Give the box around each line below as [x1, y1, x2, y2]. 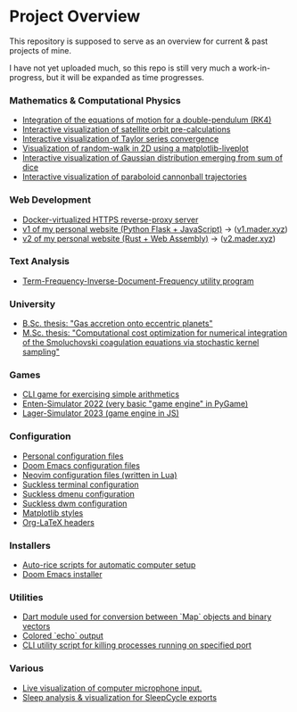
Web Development [9, 194, 92, 206]
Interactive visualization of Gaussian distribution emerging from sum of [21, 153, 284, 163]
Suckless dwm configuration [21, 498, 128, 509]
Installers [9, 539, 51, 551]
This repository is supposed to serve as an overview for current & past [9, 36, 268, 46]
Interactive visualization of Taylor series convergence [21, 134, 219, 145]
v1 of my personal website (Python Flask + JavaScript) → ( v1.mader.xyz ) [21, 223, 288, 234]
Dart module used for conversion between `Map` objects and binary [21, 611, 272, 622]
